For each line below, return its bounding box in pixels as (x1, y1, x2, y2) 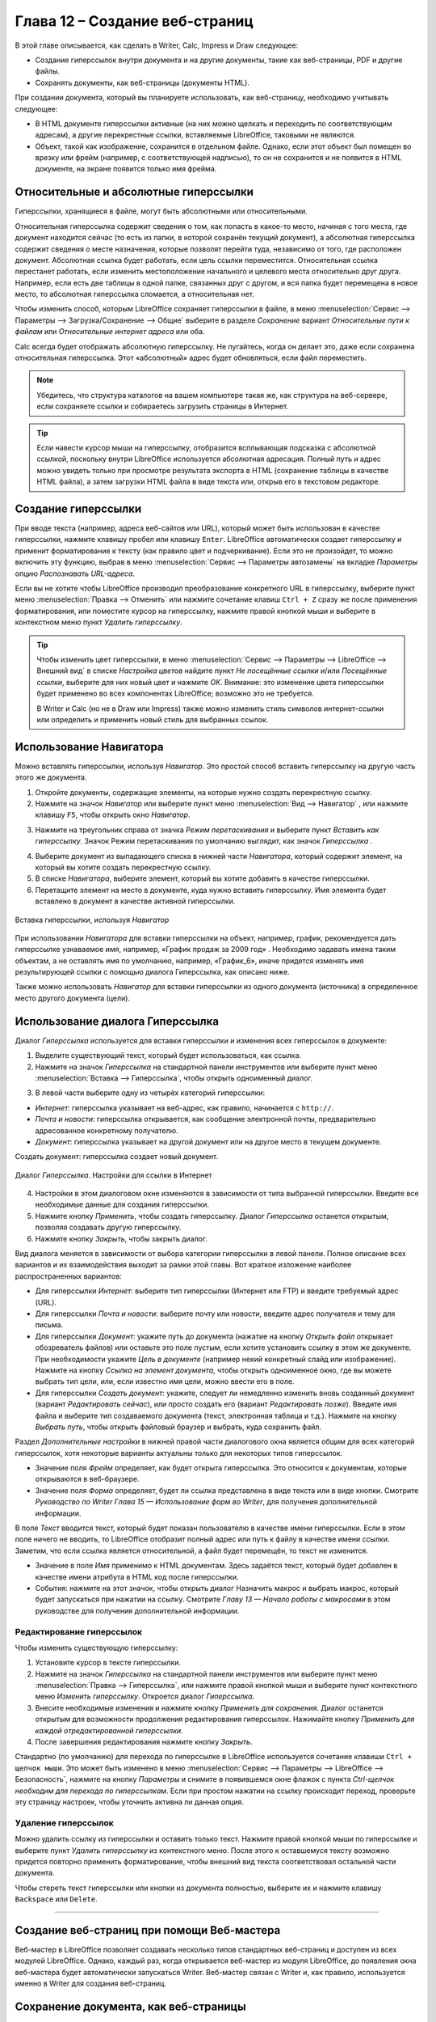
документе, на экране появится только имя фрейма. (35, 164, 217, 174)
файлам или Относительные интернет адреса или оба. (15, 327, 205, 336)
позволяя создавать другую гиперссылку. (35, 1222, 182, 1233)
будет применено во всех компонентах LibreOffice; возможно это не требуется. (36, 688, 314, 699)
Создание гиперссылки (15, 501, 141, 515)
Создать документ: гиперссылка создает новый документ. (15, 1152, 219, 1161)
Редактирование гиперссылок (15, 1626, 143, 1637)
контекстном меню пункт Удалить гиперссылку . (15, 617, 183, 627)
